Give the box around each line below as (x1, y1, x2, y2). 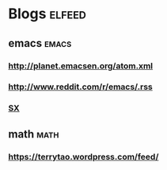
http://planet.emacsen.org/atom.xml (8, 60, 154, 71)
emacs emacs (8, 37, 72, 50)
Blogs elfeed (8, 5, 87, 23)
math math (8, 127, 59, 141)
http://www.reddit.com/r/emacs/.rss (8, 81, 153, 92)
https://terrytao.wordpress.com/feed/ (8, 151, 159, 162)
